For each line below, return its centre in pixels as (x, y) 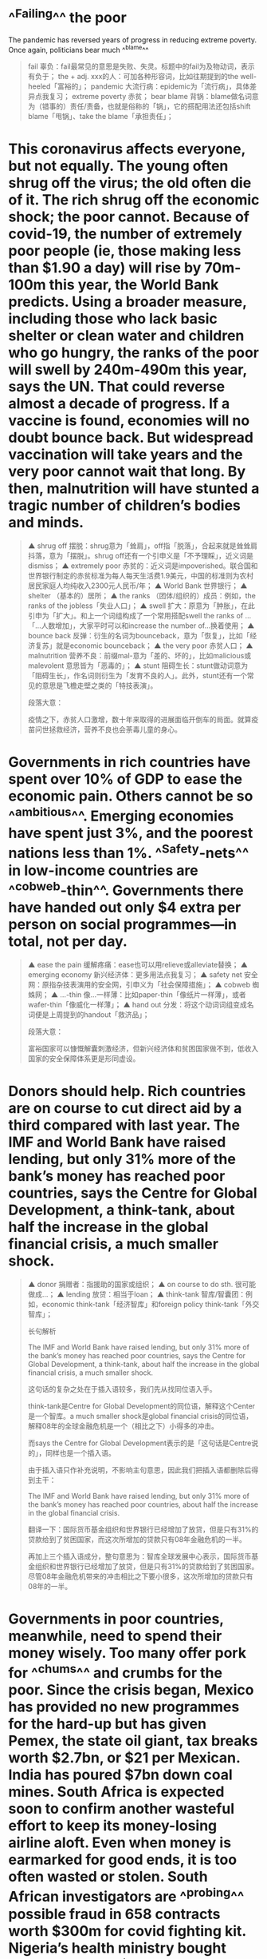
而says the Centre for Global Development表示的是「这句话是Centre (139, 1443)
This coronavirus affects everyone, (127, 149)
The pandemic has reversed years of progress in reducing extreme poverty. (133, 40)
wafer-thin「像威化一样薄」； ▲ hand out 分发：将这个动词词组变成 (137, 1004)
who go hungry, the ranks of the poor (133, 353)
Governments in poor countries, (116, 1619)
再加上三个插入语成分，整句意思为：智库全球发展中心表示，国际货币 (139, 1556)
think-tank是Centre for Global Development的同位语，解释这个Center (141, 1406)
